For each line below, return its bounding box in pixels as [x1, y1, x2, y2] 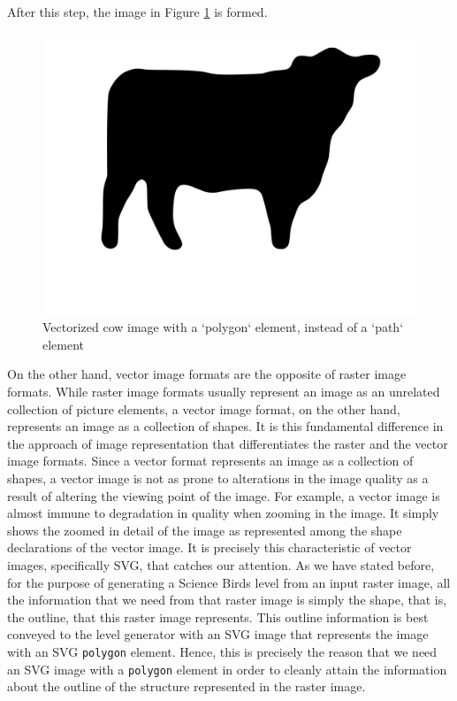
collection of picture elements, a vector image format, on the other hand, [7, 399, 400, 418]
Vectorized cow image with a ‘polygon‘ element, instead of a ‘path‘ [42, 318, 404, 336]
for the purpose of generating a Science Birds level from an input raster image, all [7, 573, 451, 591]
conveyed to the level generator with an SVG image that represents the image [7, 625, 429, 643]
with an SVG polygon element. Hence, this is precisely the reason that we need [7, 642, 438, 660]
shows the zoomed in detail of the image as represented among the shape [7, 520, 402, 539]
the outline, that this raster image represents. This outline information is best [7, 607, 429, 626]
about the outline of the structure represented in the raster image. [7, 677, 366, 696]
